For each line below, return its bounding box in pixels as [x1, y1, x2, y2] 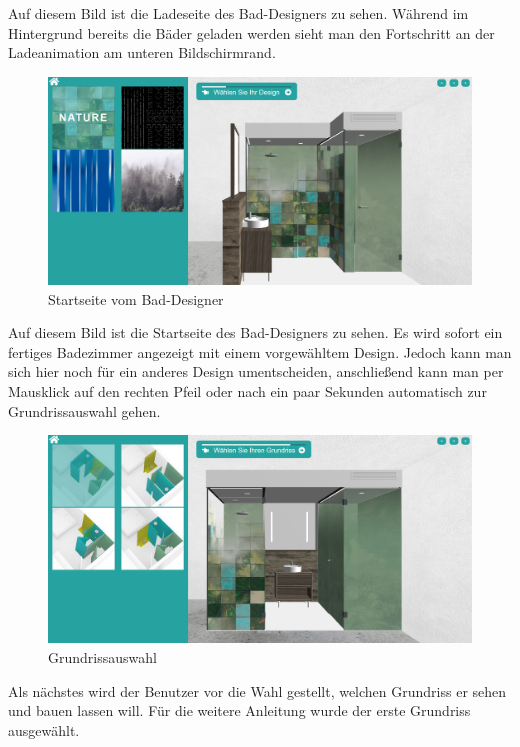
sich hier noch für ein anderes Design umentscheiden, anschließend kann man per [8, 361, 504, 382]
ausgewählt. [8, 719, 80, 740]
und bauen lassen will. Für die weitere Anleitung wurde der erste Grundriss [8, 700, 471, 721]
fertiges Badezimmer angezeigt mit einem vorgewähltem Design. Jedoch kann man [8, 341, 512, 362]
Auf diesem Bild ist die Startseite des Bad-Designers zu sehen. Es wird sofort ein [8, 322, 503, 343]
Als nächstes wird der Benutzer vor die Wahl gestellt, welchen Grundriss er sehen [8, 680, 507, 701]
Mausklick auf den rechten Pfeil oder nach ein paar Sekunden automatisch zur [8, 381, 487, 402]
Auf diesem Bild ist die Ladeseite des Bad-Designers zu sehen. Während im [8, 3, 469, 23]
